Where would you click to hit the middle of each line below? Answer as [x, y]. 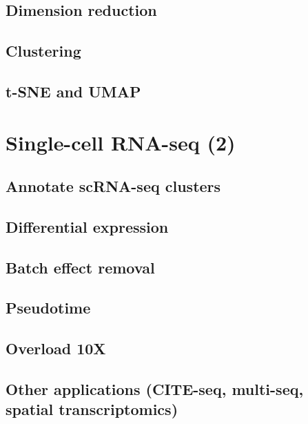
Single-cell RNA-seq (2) [121, 142]
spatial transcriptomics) [92, 409]
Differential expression [87, 226]
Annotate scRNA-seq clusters [113, 186]
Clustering [43, 51]
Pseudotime [48, 308]
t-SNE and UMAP [73, 91]
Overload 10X [56, 348]
